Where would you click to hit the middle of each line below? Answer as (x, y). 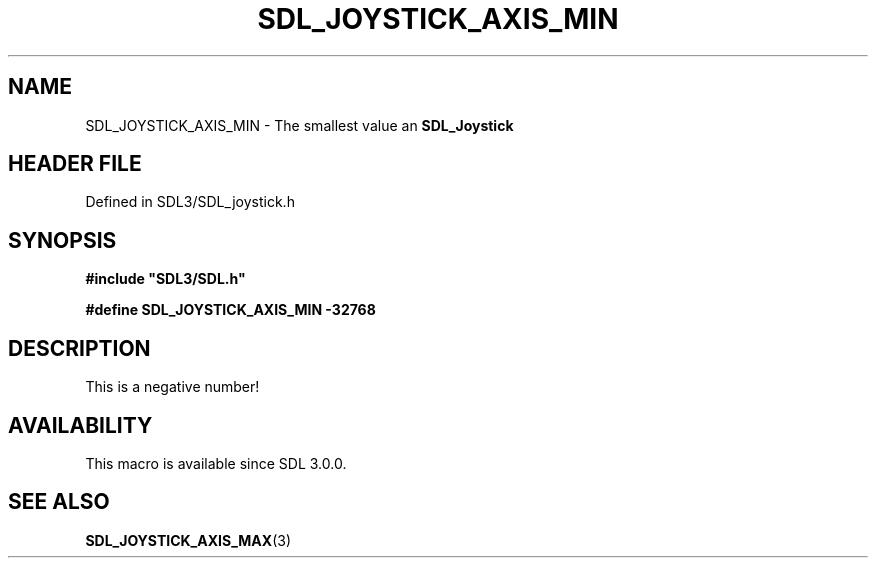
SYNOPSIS (62, 240)
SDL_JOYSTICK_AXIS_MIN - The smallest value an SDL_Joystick (299, 125)
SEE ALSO (59, 502)
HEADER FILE (75, 164)
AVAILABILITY (80, 425)
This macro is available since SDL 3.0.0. (216, 463)
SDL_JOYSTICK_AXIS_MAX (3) (188, 540)
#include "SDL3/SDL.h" (165, 279)
